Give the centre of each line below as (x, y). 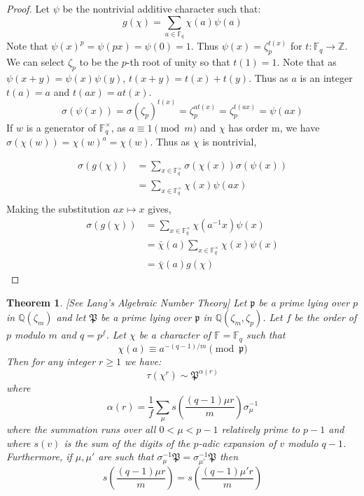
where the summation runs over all (81, 428)
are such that (126, 456)
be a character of (175, 335)
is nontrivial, (230, 141)
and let (71, 317)
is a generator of (61, 127)
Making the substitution (58, 209)
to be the (99, 62)
